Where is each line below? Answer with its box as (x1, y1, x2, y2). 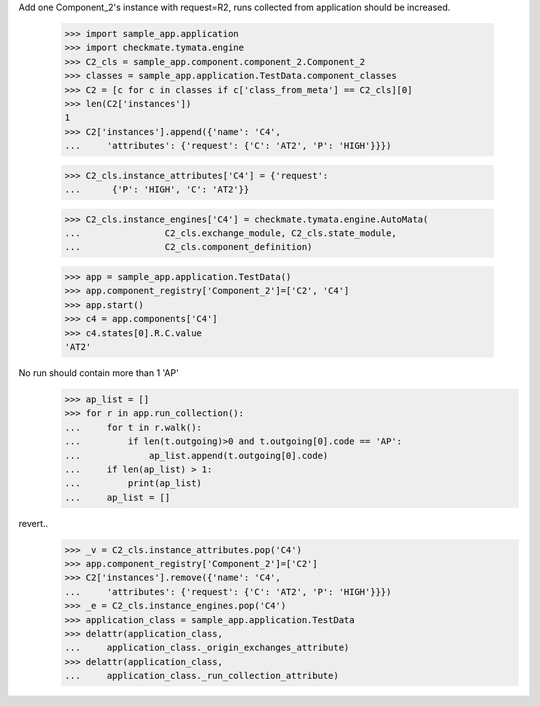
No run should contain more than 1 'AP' (18, 366, 179, 379)
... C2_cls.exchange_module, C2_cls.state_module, (64, 228, 397, 239)
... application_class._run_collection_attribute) (64, 670, 339, 682)
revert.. (18, 517, 49, 529)
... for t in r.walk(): (64, 421, 202, 433)
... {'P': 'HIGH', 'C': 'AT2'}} (64, 184, 250, 195)
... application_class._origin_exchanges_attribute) (64, 642, 350, 654)
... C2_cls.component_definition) (64, 241, 313, 253)
